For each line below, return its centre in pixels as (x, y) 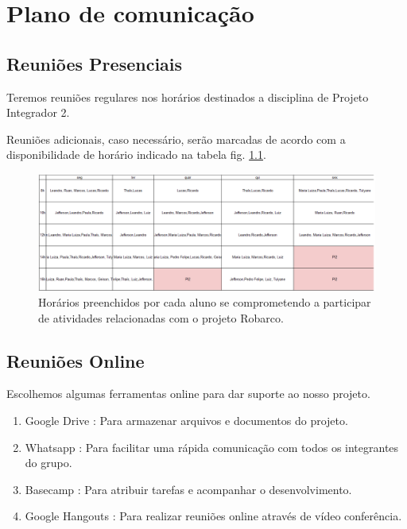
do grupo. (48, 463)
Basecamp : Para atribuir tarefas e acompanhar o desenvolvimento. (188, 489)
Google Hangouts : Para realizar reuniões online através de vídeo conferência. (213, 516)
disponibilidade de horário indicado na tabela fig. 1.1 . (136, 154)
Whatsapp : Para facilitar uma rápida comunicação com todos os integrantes (212, 447)
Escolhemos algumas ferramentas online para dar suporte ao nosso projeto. (188, 394)
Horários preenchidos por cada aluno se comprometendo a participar (205, 301)
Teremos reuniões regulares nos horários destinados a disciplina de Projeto (188, 97)
